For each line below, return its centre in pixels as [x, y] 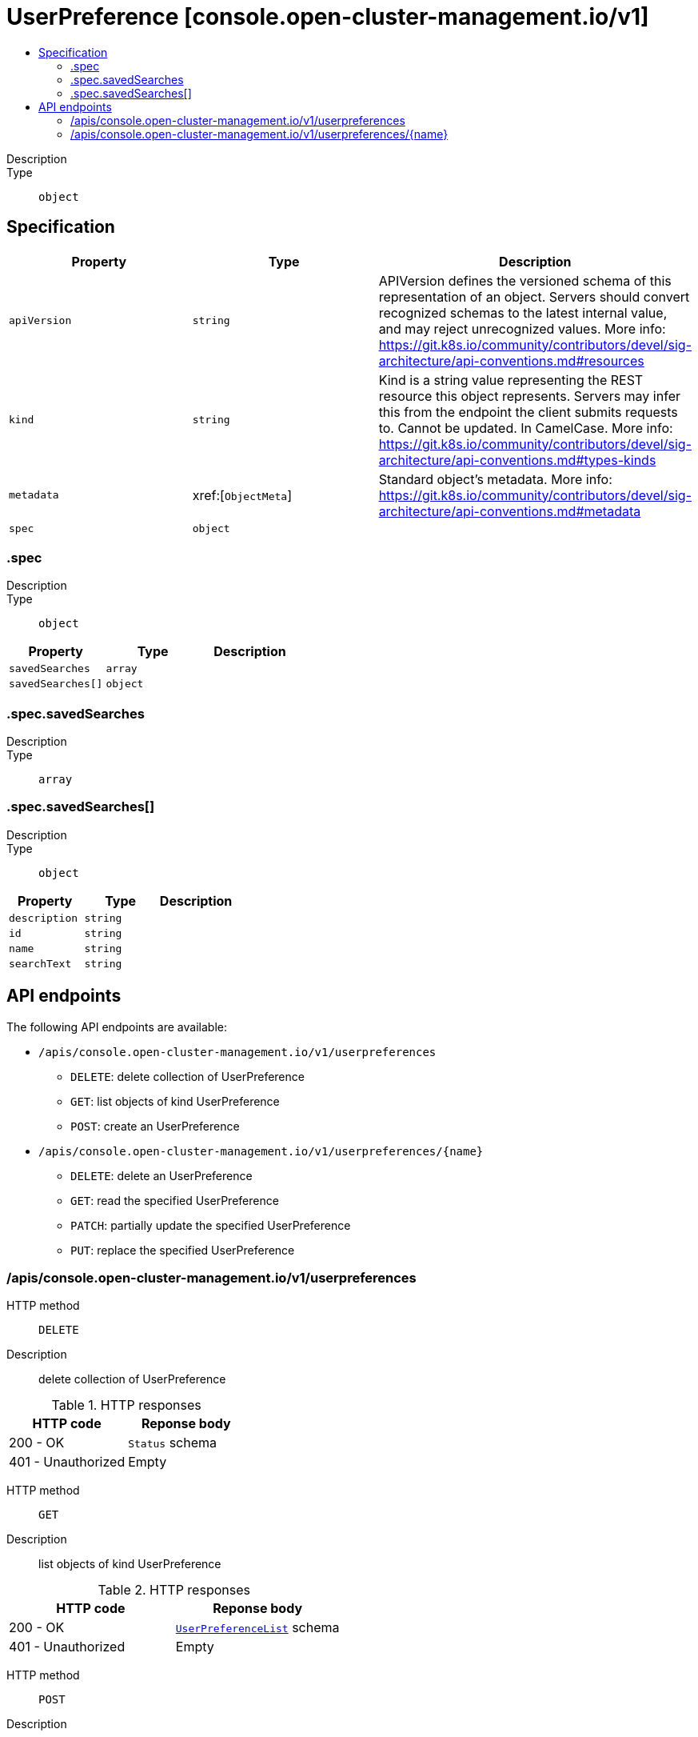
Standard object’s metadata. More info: [495, 479]
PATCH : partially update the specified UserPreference [211, 1225]
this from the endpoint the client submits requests [528, 412]
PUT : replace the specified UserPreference [183, 1250]
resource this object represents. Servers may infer [529, 396]
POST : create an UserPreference [155, 1126]
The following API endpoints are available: [117, 1027]
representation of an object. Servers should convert [534, 296]
